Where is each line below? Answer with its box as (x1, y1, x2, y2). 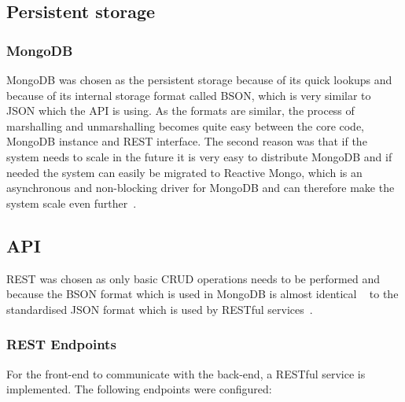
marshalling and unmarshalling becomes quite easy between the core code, (6, 117, 365, 134)
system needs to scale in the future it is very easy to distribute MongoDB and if (6, 148, 392, 164)
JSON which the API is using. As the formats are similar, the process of (6, 102, 355, 119)
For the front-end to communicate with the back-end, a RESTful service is (6, 365, 366, 382)
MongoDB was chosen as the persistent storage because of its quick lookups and (6, 72, 392, 87)
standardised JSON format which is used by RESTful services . (6, 301, 313, 317)
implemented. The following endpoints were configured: (6, 381, 272, 397)
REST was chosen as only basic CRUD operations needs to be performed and (6, 270, 380, 286)
